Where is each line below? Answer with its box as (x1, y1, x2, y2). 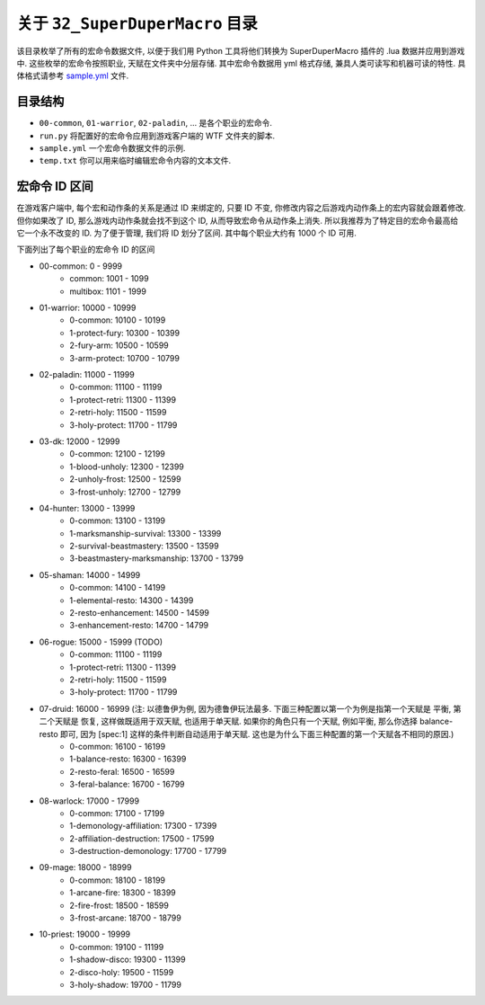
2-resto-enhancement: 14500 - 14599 (69, 608, 210, 618)
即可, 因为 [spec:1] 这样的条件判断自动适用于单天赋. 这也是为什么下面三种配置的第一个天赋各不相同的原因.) (59, 728, 454, 739)
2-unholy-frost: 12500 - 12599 (69, 474, 181, 485)
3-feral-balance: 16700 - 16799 (69, 778, 185, 790)
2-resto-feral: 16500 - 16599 (69, 766, 175, 777)
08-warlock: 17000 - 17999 (39, 796, 139, 806)
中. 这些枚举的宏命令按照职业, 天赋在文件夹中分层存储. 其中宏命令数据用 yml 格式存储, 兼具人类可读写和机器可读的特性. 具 (16, 58, 466, 68)
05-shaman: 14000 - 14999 (39, 569, 141, 580)
